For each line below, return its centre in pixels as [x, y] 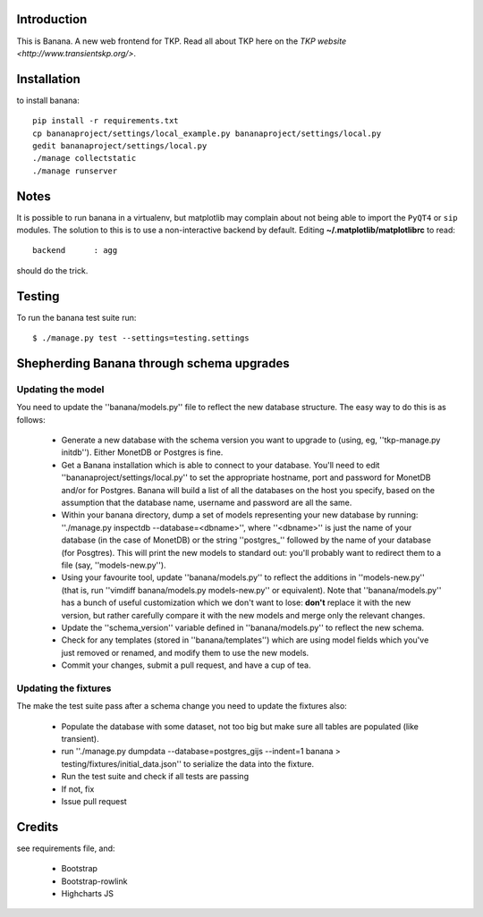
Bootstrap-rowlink [94, 881]
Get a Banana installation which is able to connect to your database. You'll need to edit [220, 465]
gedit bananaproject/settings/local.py [120, 146]
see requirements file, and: [66, 848]
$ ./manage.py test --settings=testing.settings [141, 338]
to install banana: [48, 100]
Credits [38, 827]
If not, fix [78, 789]
